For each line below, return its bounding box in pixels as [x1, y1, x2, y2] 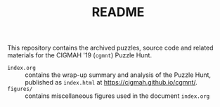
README [91, 4, 145, 20]
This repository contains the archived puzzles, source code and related [7, 43, 214, 52]
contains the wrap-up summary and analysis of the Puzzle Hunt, [25, 71, 212, 79]
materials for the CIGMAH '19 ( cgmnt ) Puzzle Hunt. [7, 51, 153, 59]
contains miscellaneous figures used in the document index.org [25, 92, 210, 100]
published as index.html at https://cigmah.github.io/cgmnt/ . [25, 78, 198, 87]
